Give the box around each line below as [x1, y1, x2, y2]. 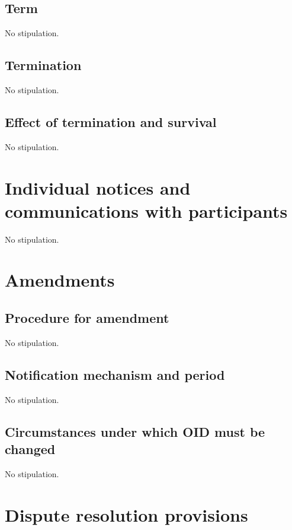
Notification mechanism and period [5, 365, 225, 383]
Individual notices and [5, 175, 191, 199]
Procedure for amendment [5, 309, 169, 327]
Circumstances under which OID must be [5, 422, 265, 440]
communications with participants [5, 198, 288, 223]
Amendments [5, 268, 115, 292]
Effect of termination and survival [5, 112, 217, 131]
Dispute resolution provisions [5, 502, 248, 526]
